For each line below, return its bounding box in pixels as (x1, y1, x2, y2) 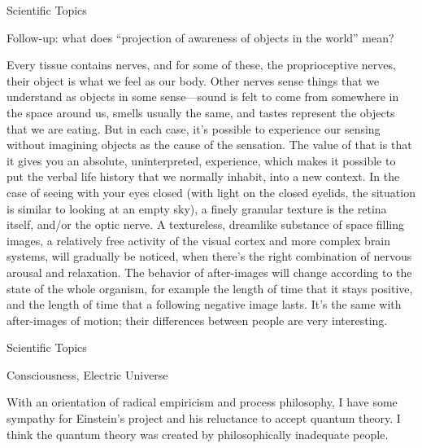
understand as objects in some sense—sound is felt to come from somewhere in (7, 88, 399, 105)
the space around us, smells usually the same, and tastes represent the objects (7, 103, 395, 121)
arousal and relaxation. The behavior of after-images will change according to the (7, 263, 412, 280)
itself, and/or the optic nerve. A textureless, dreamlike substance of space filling (7, 216, 405, 233)
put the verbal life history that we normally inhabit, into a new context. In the (7, 168, 400, 185)
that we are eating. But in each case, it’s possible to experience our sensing (7, 120, 381, 137)
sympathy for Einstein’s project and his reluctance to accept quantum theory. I (7, 410, 401, 427)
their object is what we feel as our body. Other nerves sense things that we (7, 72, 380, 89)
